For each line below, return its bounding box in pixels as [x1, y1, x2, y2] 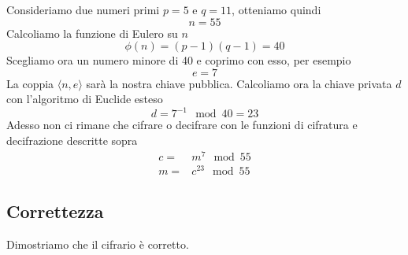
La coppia [6, 75, 54, 91]
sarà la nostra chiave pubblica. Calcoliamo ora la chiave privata [86, 75, 392, 91]
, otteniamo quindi [232, 2, 321, 17]
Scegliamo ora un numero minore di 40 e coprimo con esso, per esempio [6, 52, 351, 68]
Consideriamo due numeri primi [6, 2, 160, 17]
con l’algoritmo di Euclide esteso [6, 91, 163, 107]
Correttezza [6, 199, 104, 224]
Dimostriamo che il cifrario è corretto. [6, 236, 189, 253]
